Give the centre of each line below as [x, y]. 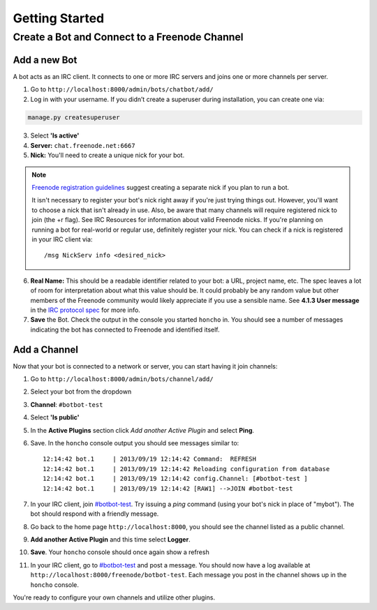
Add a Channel [45, 349]
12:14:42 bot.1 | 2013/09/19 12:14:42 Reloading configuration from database [186, 469]
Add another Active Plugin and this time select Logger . [111, 540]
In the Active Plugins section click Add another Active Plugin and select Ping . [142, 430]
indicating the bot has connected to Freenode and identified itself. [125, 329]
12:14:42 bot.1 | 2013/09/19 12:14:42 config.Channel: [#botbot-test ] [175, 479]
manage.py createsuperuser [74, 118]
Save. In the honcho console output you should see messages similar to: [135, 442]
